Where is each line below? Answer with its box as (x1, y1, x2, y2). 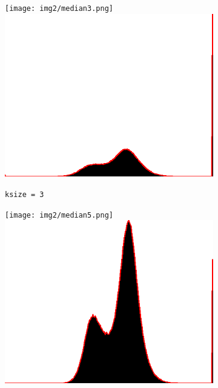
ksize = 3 (5, 190, 44, 199)
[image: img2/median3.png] (5, 4, 113, 13)
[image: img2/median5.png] (5, 210, 113, 219)
